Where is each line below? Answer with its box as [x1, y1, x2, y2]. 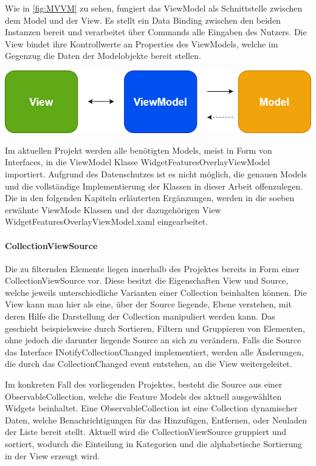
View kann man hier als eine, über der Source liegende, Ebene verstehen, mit [5, 298, 292, 310]
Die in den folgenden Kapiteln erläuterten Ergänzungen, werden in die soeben [5, 191, 295, 204]
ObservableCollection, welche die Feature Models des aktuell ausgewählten [5, 389, 282, 402]
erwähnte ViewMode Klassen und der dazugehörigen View [5, 203, 221, 216]
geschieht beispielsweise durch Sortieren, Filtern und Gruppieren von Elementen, [5, 321, 305, 334]
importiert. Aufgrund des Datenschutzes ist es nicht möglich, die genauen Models [5, 167, 307, 180]
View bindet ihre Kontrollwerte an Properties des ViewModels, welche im [5, 37, 278, 50]
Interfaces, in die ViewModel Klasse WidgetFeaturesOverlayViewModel [5, 156, 270, 168]
